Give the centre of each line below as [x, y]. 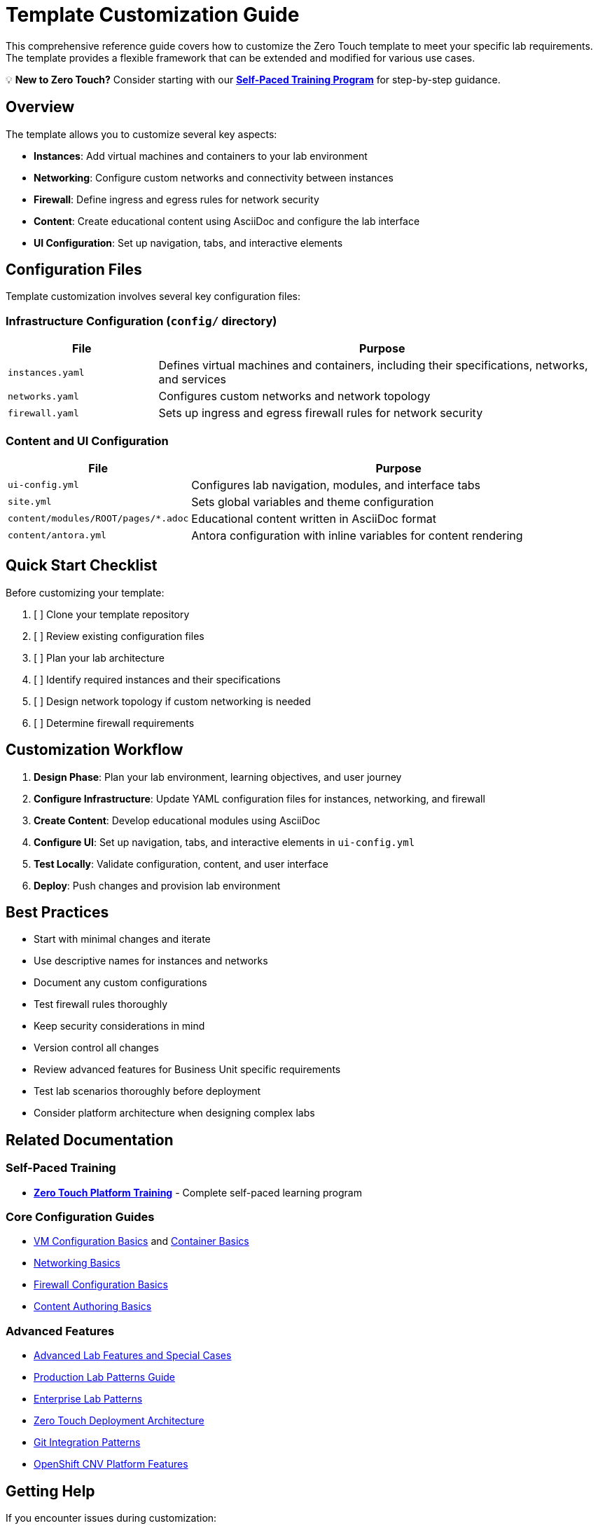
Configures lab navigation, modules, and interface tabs [336, 485]
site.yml [30, 502]
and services [193, 380]
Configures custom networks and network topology [294, 396]
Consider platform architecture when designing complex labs [174, 1113]
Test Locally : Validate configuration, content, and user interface [181, 864]
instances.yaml [46, 372]
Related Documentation [90, 1140]
